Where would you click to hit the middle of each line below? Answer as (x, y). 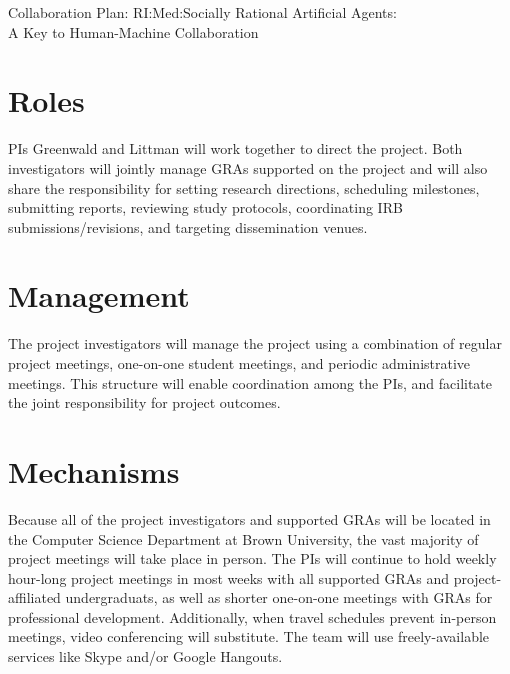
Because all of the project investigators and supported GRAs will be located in (249, 518)
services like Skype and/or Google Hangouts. (145, 656)
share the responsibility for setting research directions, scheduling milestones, (244, 187)
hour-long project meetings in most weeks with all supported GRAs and (229, 577)
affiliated (34, 597)
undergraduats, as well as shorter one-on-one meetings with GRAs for (279, 597)
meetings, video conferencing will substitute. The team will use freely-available (249, 636)
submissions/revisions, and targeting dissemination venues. (188, 226)
